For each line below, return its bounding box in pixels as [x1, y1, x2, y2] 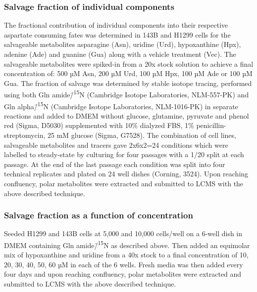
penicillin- [196, 120, 226, 130]
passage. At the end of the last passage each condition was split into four [4, 159, 225, 169]
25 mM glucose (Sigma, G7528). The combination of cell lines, [48, 130, 236, 140]
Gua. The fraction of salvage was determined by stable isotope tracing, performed [4, 78, 252, 88]
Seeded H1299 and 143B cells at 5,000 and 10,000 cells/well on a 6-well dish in [4, 228, 243, 239]
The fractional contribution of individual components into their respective [4, 20, 228, 30]
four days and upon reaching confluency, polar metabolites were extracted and [4, 269, 242, 279]
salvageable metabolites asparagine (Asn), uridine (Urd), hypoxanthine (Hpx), [4, 39, 241, 49]
